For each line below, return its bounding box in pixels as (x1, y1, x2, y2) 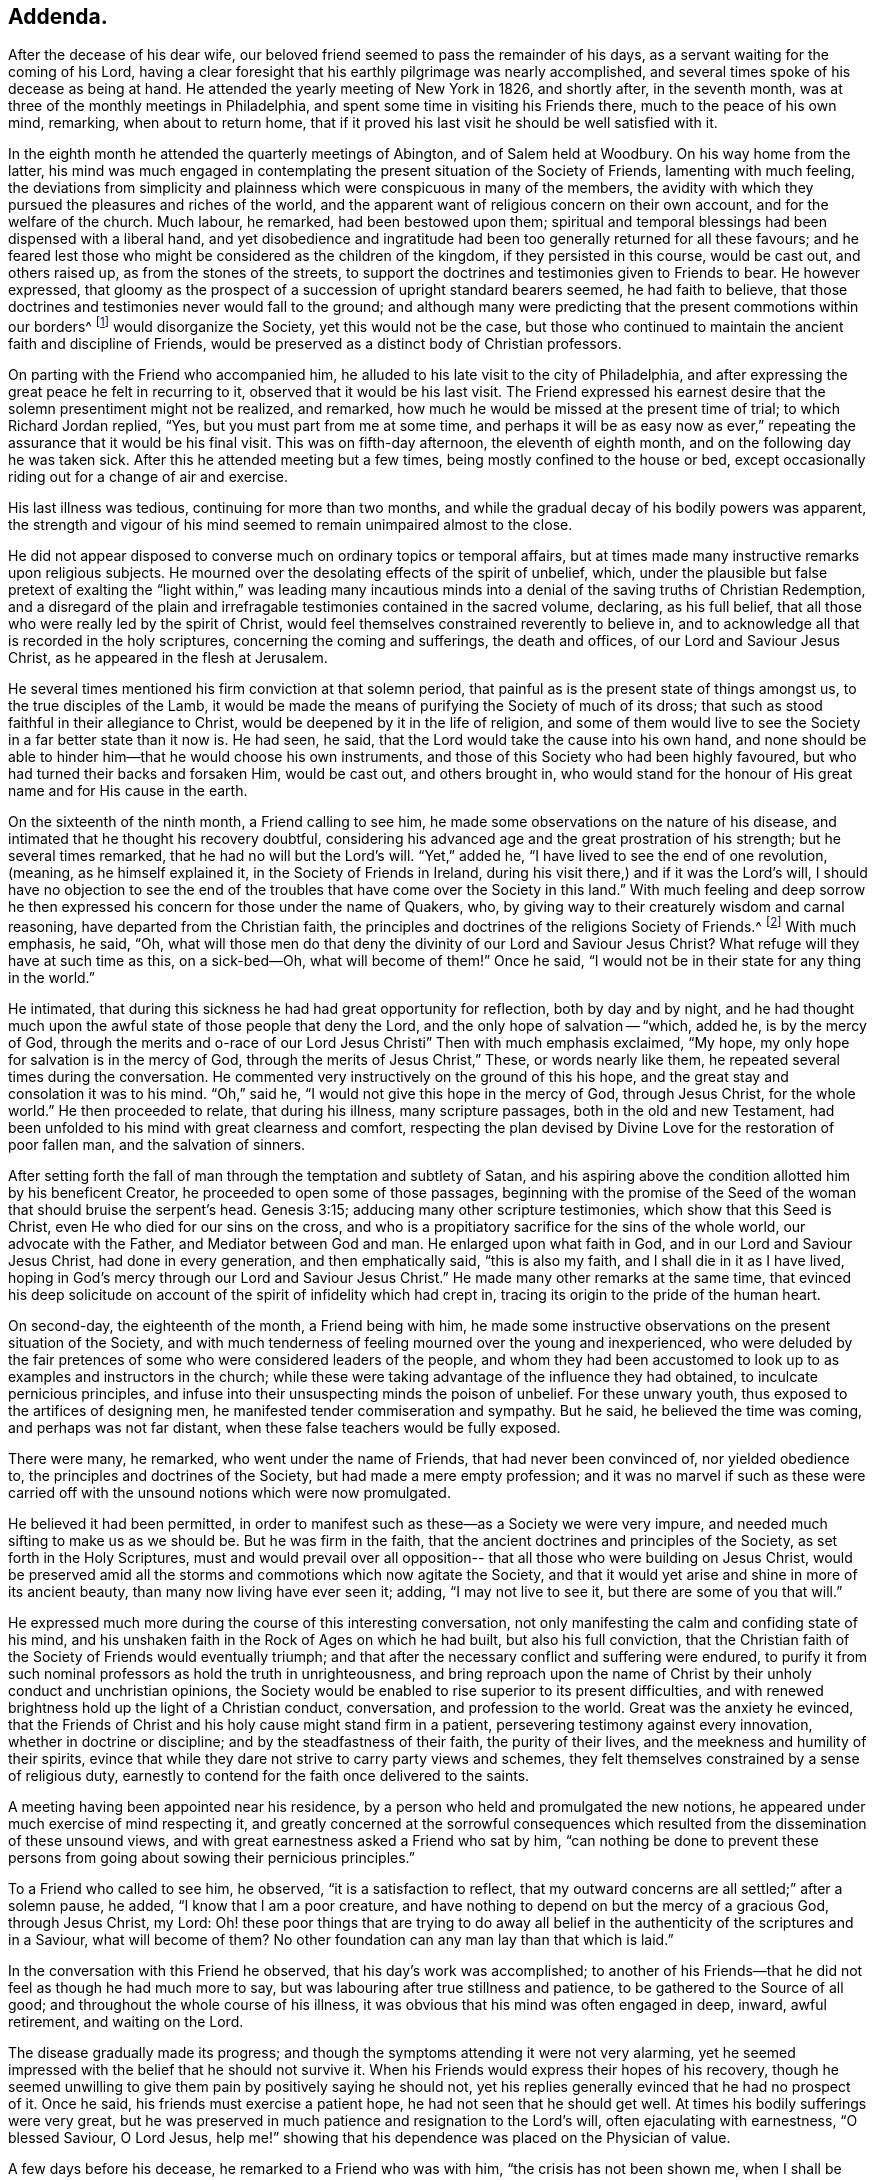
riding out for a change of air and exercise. (8, 468, 288, 486)
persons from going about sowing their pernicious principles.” (8, 1848, 416, 1866)
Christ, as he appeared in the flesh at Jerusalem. (8, 649, 328, 667)
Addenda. (8, 4, 108, 29)
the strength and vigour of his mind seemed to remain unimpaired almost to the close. (8, 516, 573, 534)
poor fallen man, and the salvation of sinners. (8, 1135, 306, 1153)
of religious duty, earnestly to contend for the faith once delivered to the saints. (8, 1766, 530, 1784)
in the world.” (8, 968, 96, 986)
